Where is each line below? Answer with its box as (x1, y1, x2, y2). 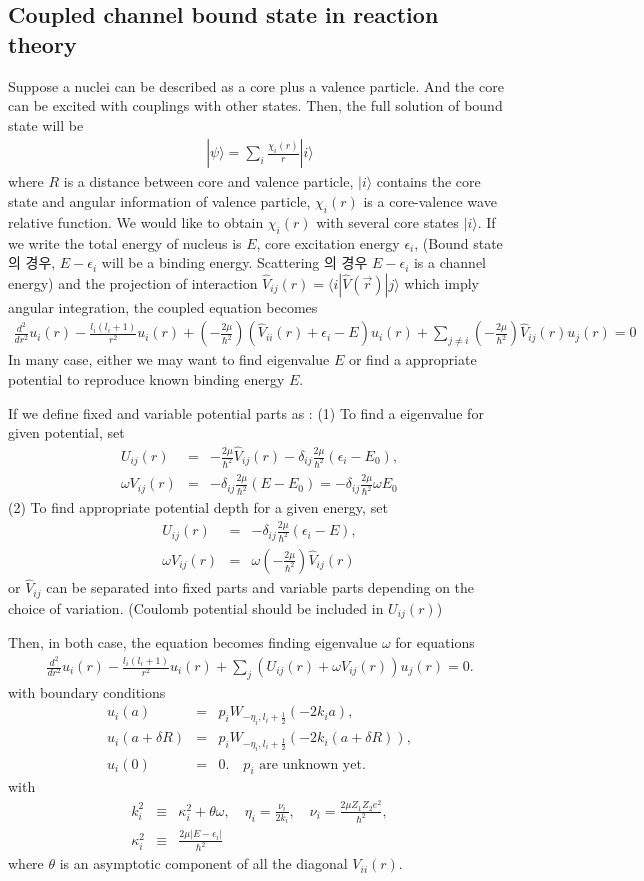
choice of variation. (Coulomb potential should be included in (8, 597, 384, 618)
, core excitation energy (256, 232, 400, 253)
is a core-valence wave (363, 191, 497, 211)
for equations (395, 632, 475, 653)
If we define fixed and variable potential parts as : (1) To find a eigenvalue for (8, 402, 484, 423)
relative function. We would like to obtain (8, 211, 264, 232)
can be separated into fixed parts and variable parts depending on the (46, 577, 475, 598)
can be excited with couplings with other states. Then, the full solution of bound (8, 95, 503, 116)
